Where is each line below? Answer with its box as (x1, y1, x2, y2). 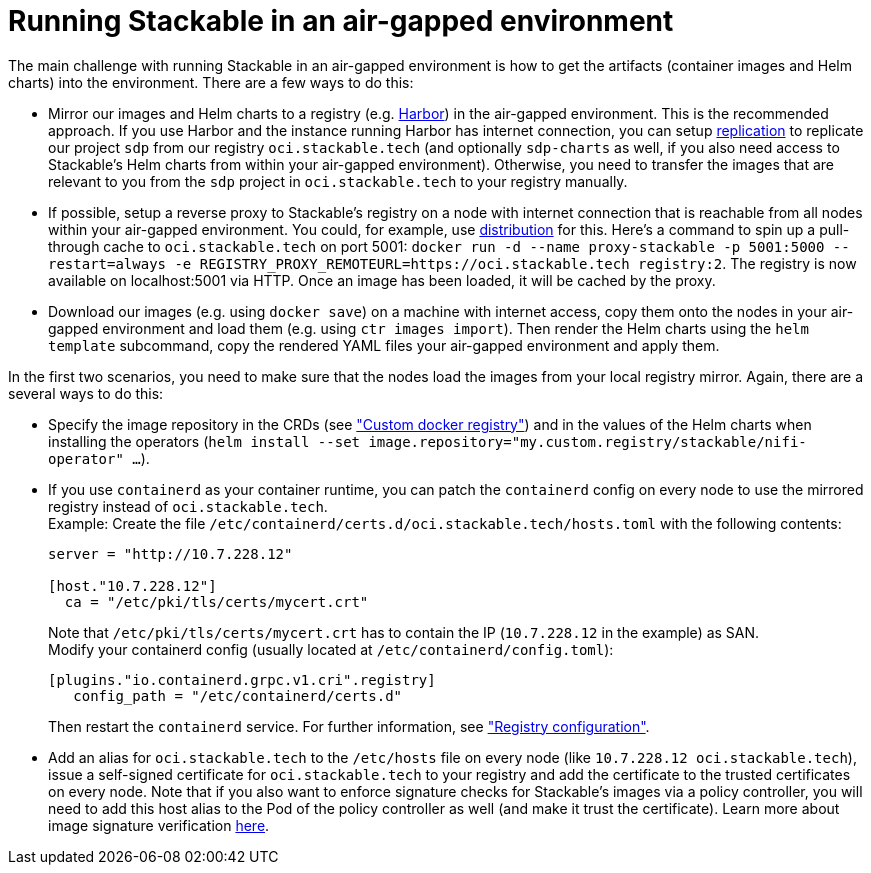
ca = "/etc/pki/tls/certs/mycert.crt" (64, 593, 369, 610)
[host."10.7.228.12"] (48, 577, 217, 594)
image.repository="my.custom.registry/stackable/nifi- (368, 433, 807, 450)
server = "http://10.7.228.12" (48, 545, 293, 562)
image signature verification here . (48, 816, 270, 834)
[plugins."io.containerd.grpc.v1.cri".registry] (48, 671, 436, 688)
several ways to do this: (8, 384, 164, 402)
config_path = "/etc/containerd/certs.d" (73, 687, 403, 704)
